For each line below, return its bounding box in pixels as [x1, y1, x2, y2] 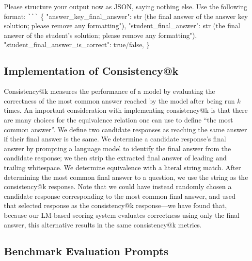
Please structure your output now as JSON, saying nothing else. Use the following [4, 1, 248, 11]
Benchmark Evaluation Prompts [4, 243, 169, 258]
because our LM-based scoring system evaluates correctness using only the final [4, 209, 239, 220]
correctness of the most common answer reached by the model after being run [4, 95, 235, 105]
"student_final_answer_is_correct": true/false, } [4, 39, 150, 50]
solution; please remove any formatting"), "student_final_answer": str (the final [4, 20, 240, 31]
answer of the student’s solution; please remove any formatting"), [4, 30, 197, 40]
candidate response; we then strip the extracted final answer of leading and [4, 153, 227, 163]
